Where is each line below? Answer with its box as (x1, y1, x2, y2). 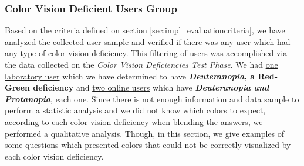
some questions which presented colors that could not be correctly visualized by (5, 139, 291, 151)
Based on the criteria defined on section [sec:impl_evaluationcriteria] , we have (5, 24, 285, 36)
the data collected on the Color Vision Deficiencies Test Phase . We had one (5, 58, 278, 70)
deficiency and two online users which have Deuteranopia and (33, 81, 269, 94)
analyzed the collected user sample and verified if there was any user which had (5, 35, 291, 47)
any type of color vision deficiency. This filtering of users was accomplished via (5, 47, 288, 59)
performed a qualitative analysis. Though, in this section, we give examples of (5, 127, 285, 139)
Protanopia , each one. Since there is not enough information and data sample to (5, 92, 299, 105)
